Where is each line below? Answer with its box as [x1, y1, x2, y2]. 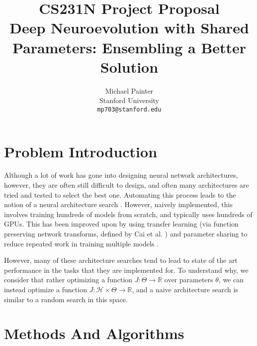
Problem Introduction [4, 141, 158, 161]
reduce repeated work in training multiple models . [4, 238, 159, 248]
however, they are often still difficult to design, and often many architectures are [4, 180, 249, 190]
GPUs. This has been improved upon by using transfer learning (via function [4, 219, 239, 229]
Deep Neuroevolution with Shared [9, 17, 249, 38]
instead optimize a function [4, 284, 87, 294]
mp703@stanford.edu [97, 106, 162, 113]
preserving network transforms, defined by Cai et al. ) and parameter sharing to [4, 229, 248, 239]
